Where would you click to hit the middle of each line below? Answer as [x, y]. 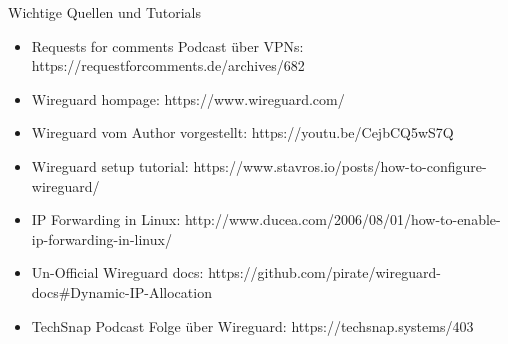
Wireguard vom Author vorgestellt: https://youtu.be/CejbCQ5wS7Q [242, 132]
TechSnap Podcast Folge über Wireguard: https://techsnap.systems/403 [252, 325]
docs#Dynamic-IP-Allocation [121, 291]
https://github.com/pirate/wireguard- [324, 272]
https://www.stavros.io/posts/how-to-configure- [340, 165]
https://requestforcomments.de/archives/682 [168, 65]
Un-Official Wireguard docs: [117, 272]
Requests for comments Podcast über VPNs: [167, 45]
